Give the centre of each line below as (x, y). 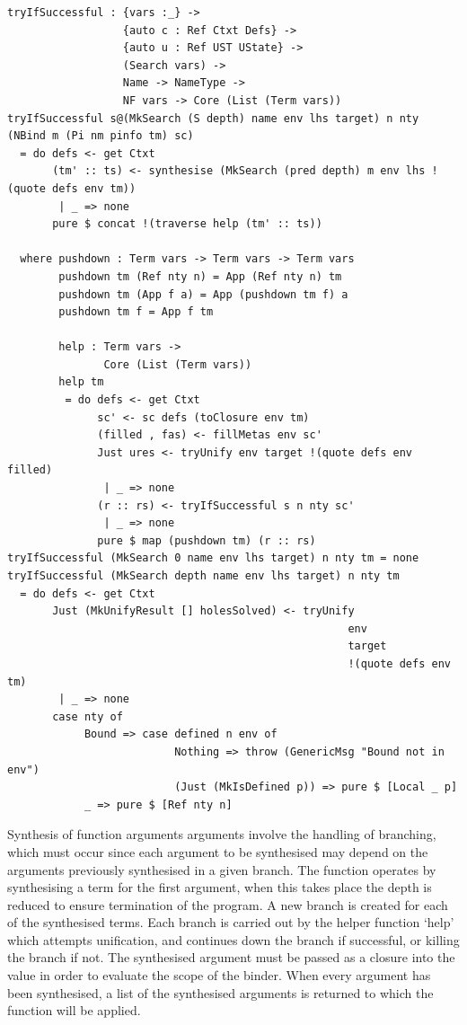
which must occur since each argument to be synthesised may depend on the (218, 851)
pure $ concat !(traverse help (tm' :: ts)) (187, 224)
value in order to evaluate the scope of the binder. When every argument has (219, 975)
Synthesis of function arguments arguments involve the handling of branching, (222, 834)
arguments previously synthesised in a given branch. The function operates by (222, 869)
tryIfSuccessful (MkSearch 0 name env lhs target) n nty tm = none (213, 558)
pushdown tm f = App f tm (136, 312)
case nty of (88, 716)
